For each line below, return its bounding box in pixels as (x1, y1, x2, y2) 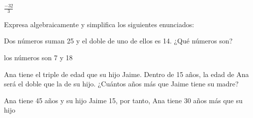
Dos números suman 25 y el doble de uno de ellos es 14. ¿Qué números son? (4, 36, 233, 46)
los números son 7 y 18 (4, 52, 73, 63)
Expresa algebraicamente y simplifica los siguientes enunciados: (4, 19, 194, 29)
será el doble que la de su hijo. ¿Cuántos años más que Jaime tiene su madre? (4, 79, 239, 89)
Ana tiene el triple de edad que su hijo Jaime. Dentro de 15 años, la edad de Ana (4, 69, 249, 79)
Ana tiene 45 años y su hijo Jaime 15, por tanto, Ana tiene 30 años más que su (4, 95, 243, 105)
